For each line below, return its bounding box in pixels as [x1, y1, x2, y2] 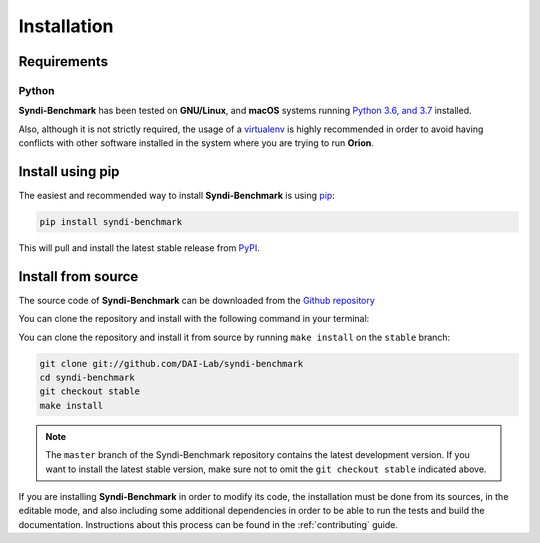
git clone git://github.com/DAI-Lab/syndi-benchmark [39, 358, 304, 369]
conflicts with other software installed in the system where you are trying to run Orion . [18, 137, 375, 149]
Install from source [18, 268, 139, 285]
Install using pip [18, 163, 120, 180]
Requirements [18, 53, 109, 70]
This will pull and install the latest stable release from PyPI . [18, 241, 260, 254]
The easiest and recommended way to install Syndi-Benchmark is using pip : [18, 190, 335, 201]
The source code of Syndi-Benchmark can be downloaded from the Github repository [18, 294, 375, 306]
